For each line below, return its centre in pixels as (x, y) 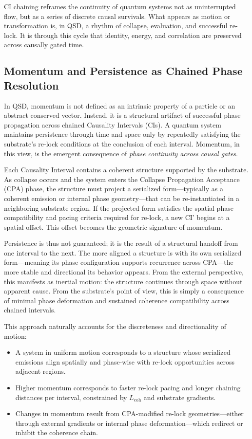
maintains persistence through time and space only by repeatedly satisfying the (122, 134)
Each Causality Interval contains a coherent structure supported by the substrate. (126, 170)
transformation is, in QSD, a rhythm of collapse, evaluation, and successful (116, 26)
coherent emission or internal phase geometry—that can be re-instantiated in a (122, 198)
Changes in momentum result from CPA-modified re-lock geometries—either (129, 413)
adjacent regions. (40, 371)
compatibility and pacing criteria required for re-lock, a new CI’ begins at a (117, 217)
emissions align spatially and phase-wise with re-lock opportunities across (125, 361)
